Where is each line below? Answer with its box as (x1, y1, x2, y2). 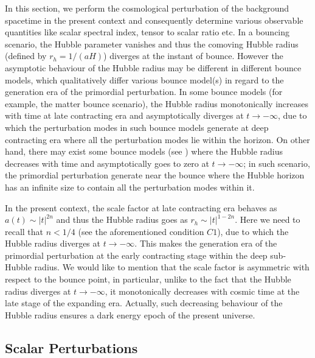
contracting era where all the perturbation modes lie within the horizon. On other (5, 133, 310, 146)
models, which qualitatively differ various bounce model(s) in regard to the (5, 73, 284, 86)
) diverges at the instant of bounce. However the (103, 49, 283, 62)
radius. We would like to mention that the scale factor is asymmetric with (34, 261, 310, 273)
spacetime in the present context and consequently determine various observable (5, 13, 303, 26)
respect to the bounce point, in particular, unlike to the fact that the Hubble (5, 273, 291, 286)
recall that (5, 225, 44, 237)
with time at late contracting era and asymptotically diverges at (5, 109, 244, 122)
